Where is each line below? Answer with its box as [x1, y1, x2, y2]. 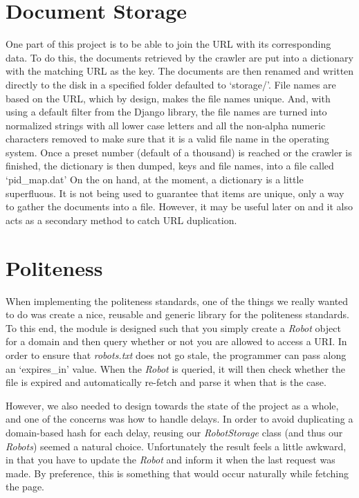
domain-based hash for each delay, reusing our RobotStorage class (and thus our [6, 425, 343, 439]
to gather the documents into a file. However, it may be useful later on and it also [6, 199, 353, 214]
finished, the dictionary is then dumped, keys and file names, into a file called [6, 158, 334, 173]
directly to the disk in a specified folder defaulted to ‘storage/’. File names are [6, 77, 336, 91]
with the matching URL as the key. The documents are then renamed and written [6, 64, 354, 78]
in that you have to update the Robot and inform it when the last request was [6, 452, 335, 467]
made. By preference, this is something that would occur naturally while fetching [6, 465, 349, 480]
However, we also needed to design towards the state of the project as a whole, [6, 398, 339, 412]
